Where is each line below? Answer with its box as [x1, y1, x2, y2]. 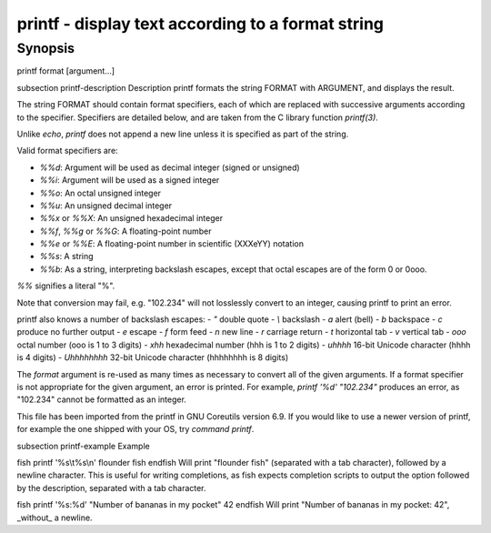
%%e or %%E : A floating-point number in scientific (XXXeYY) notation [39, 238, 305, 249]
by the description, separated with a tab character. [16, 482, 206, 493]
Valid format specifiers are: [16, 146, 118, 156]
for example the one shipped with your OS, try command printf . [16, 424, 255, 435]
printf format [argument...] [16, 65, 115, 76]
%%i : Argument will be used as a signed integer [39, 175, 220, 186]
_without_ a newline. [16, 512, 93, 523]
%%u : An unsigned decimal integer [39, 200, 173, 211]
